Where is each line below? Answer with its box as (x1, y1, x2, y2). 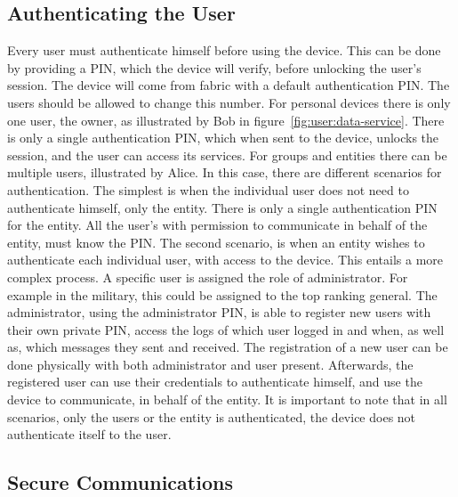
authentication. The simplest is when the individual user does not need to (7, 180, 409, 199)
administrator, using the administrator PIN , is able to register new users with (7, 303, 431, 322)
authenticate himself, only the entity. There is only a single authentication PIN (7, 198, 438, 216)
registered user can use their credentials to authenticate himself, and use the (7, 372, 422, 391)
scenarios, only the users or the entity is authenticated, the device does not (7, 407, 416, 426)
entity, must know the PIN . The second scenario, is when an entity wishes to (7, 232, 425, 251)
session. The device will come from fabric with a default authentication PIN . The (7, 76, 450, 94)
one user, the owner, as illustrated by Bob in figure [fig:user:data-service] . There (7, 110, 445, 129)
